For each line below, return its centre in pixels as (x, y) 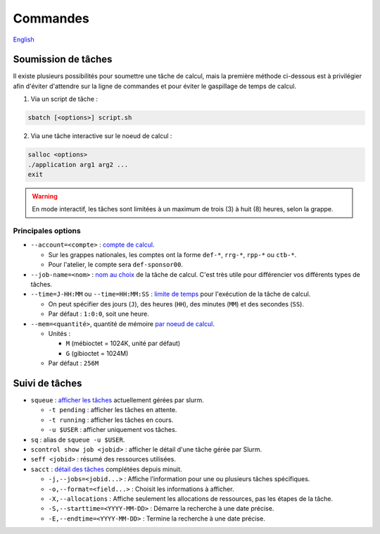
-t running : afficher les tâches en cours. (111, 420)
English (24, 39)
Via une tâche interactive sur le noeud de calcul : (101, 136)
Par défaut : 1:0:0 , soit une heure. (99, 314)
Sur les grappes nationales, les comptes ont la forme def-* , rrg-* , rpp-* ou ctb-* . (172, 254)
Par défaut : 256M (74, 364)
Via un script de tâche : (64, 99)
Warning (45, 196)
